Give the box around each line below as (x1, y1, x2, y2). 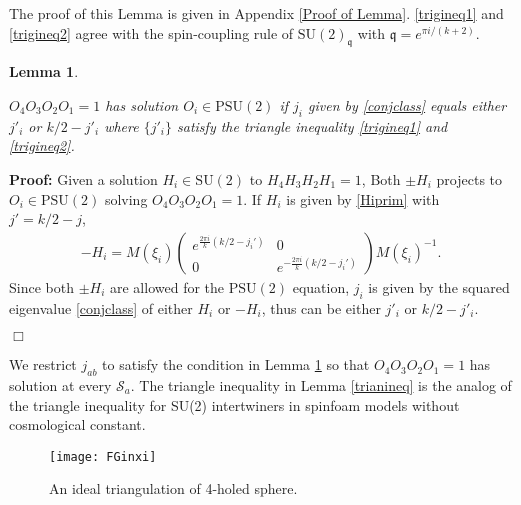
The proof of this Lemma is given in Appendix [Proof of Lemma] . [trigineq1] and (9, 3, 504, 23)
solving (104, 188, 148, 209)
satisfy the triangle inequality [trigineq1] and (177, 115, 448, 136)
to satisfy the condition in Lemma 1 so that (102, 354, 370, 375)
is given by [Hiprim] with (286, 188, 440, 209)
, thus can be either (261, 297, 381, 318)
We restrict (9, 354, 77, 375)
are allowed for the (110, 276, 225, 297)
